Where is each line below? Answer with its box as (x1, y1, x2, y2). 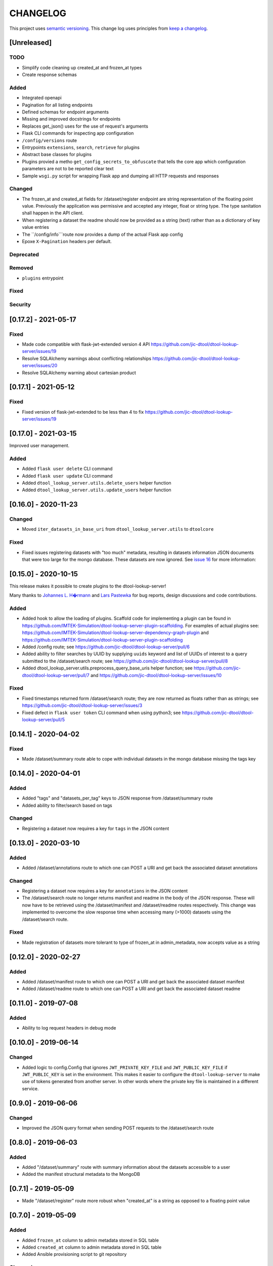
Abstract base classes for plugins (22, 151, 92, 157)
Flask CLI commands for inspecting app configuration (22, 130, 134, 136)
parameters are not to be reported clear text (22, 166, 114, 172)
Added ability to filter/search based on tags (22, 802, 112, 808)
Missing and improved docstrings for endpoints (22, 116, 121, 122)
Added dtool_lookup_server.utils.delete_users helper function (22, 480, 171, 486)
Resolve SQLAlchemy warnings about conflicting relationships (22, 355, 152, 362)
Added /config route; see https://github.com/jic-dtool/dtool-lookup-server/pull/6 (22, 644, 190, 650)
